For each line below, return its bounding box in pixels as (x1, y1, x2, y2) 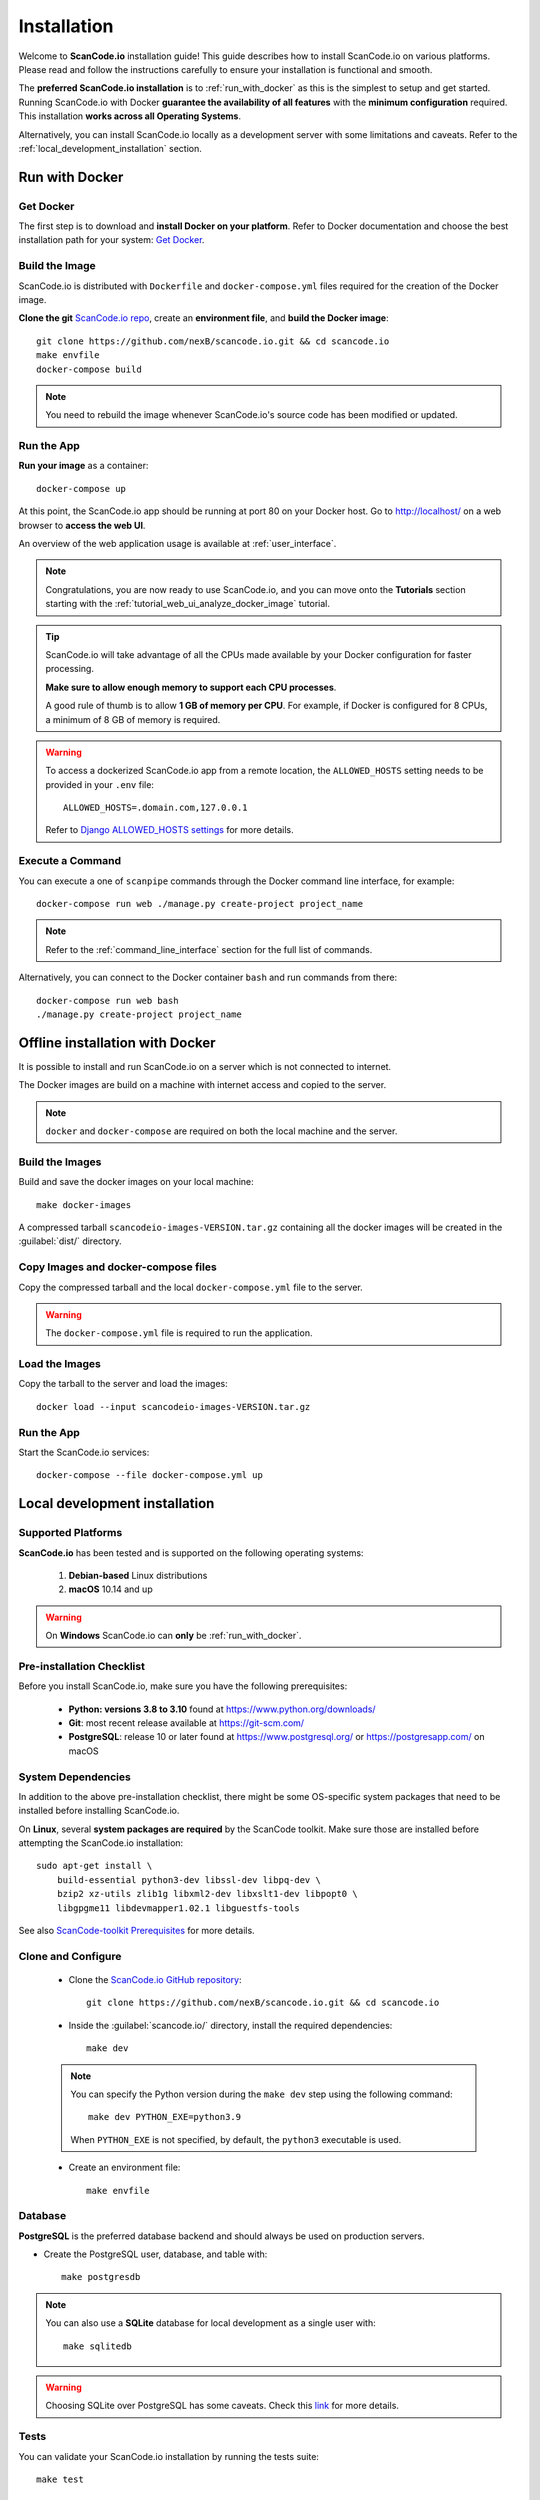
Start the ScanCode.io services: (18, 1446, 150, 1458)
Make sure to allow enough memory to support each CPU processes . (45, 681, 337, 693)
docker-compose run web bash (36, 995, 179, 1006)
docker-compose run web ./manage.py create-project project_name (36, 898, 364, 910)
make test (36, 2473, 84, 2485)
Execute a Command (18, 854, 122, 868)
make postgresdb (61, 2271, 141, 2283)
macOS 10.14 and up (68, 1583, 154, 1595)
